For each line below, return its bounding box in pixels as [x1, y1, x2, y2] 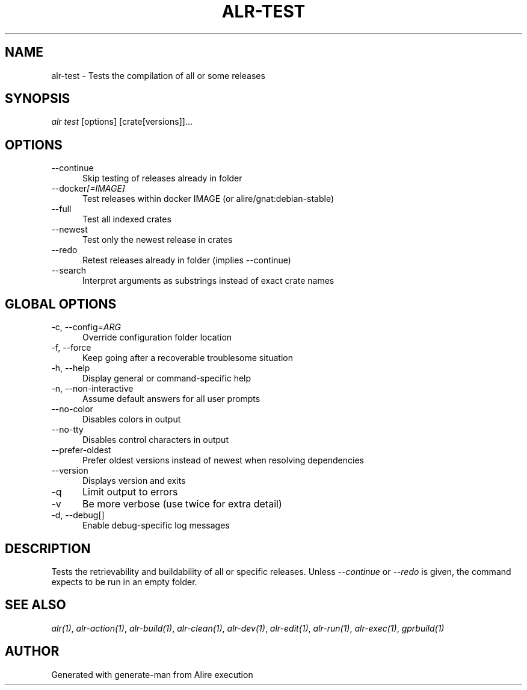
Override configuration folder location [82, 332, 232, 343]
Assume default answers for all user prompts [82, 394, 260, 404]
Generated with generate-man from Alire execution [51, 669, 253, 680]
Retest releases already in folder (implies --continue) [82, 255, 291, 266]
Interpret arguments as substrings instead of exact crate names [82, 275, 334, 286]
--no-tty [51, 424, 84, 435]
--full [51, 204, 72, 215]
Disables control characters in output [82, 434, 229, 445]
